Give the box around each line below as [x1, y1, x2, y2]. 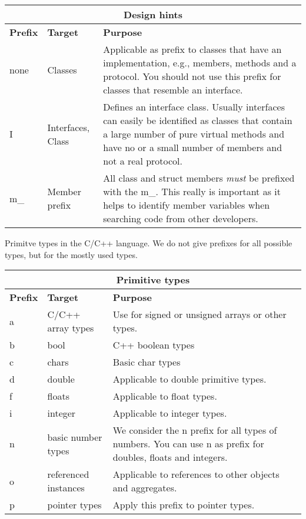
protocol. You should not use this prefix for [103, 69, 281, 83]
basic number [47, 430, 102, 444]
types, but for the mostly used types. [5, 248, 138, 260]
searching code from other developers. [103, 212, 258, 225]
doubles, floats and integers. [112, 450, 228, 464]
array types [47, 321, 94, 335]
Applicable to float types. [112, 389, 217, 403]
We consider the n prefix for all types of [112, 423, 277, 437]
